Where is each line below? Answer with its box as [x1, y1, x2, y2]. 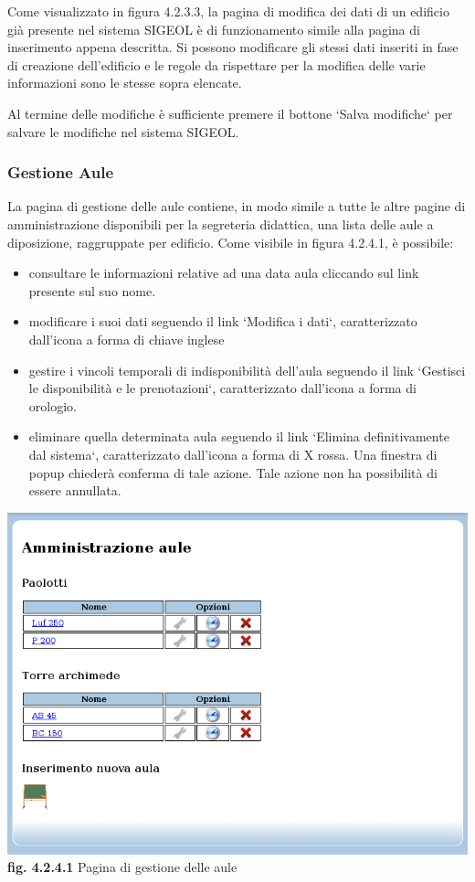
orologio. [28, 396, 77, 415]
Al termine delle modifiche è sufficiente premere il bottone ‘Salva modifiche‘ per [7, 103, 453, 122]
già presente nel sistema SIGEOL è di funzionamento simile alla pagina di [7, 19, 420, 38]
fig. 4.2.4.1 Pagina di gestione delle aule [7, 857, 237, 877]
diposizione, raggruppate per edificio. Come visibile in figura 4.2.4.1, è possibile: [7, 232, 454, 251]
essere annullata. [28, 481, 121, 500]
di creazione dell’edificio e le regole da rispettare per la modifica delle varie [7, 55, 426, 74]
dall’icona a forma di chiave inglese [28, 329, 225, 348]
